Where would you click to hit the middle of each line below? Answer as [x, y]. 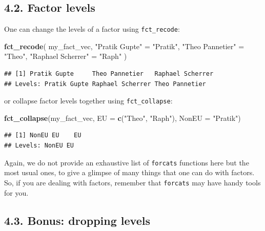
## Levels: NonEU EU [39, 146]
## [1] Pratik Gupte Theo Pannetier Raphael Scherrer [109, 74]
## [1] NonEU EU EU [43, 135]
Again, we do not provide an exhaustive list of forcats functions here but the [127, 162]
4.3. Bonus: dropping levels [77, 220]
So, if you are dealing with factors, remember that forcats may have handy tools [132, 182]
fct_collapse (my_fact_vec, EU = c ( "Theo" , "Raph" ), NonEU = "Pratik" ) [123, 118]
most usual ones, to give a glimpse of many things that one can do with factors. [129, 172]
